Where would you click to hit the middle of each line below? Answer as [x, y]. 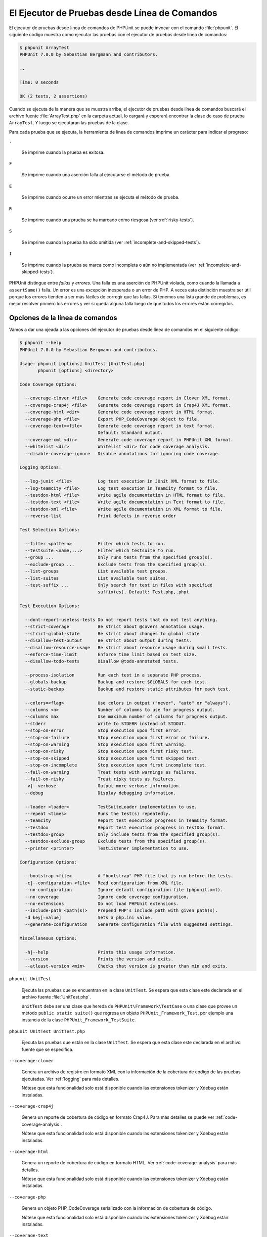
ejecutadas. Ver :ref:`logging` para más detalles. [70, 1079]
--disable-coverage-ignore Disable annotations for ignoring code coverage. [123, 453]
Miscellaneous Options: [48, 938]
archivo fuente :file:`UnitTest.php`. [56, 997]
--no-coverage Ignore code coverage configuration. [107, 897]
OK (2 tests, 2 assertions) [53, 96]
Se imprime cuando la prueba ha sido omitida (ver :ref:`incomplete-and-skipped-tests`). [111, 242]
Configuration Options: [48, 862]
